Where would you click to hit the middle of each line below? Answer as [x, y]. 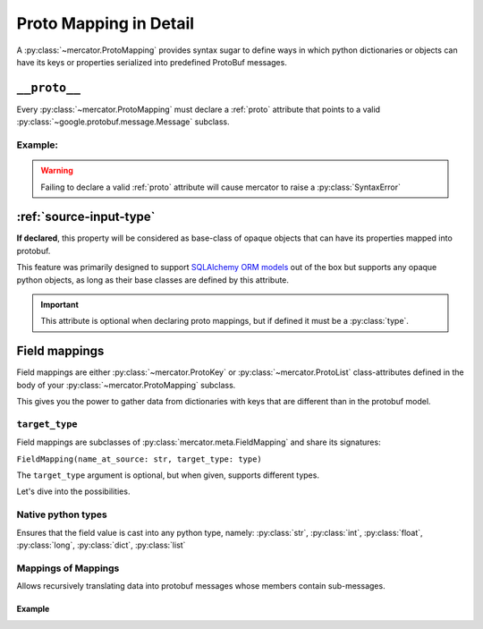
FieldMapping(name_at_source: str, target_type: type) [140, 459]
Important [60, 305]
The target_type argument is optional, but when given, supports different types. [168, 475]
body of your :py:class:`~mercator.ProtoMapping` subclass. [126, 385]
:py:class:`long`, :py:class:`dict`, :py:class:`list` [101, 545]
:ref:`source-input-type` [86, 217]
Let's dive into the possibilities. [73, 491]
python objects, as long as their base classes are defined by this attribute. [153, 280]
